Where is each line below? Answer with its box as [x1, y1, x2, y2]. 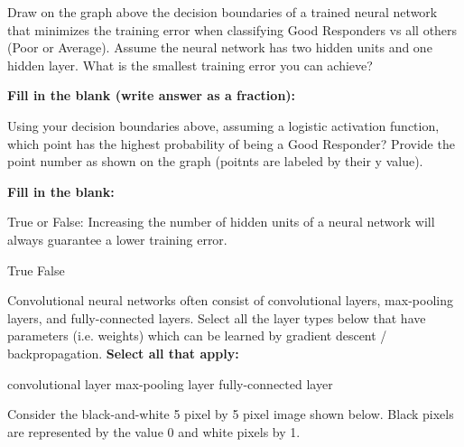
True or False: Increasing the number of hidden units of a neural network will [7, 212, 435, 231]
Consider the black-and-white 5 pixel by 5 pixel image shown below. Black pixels [7, 405, 454, 424]
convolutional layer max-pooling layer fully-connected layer [7, 374, 333, 393]
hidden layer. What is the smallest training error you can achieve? [7, 55, 373, 74]
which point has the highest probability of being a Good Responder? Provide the [7, 134, 455, 153]
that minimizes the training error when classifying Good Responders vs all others [7, 20, 458, 39]
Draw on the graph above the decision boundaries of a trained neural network [7, 3, 438, 21]
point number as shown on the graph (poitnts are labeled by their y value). [7, 152, 423, 171]
